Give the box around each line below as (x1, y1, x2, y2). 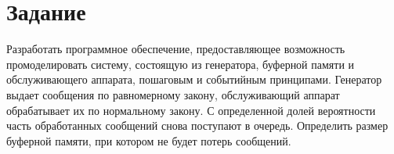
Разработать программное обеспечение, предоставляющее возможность (6, 41, 345, 57)
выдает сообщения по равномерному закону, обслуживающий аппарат (6, 86, 340, 102)
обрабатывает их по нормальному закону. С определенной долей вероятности (6, 102, 376, 118)
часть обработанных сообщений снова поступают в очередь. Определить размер (6, 117, 389, 134)
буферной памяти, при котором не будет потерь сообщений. (6, 132, 291, 149)
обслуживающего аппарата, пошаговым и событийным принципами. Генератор (6, 71, 382, 88)
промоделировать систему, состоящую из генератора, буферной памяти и (6, 56, 355, 72)
